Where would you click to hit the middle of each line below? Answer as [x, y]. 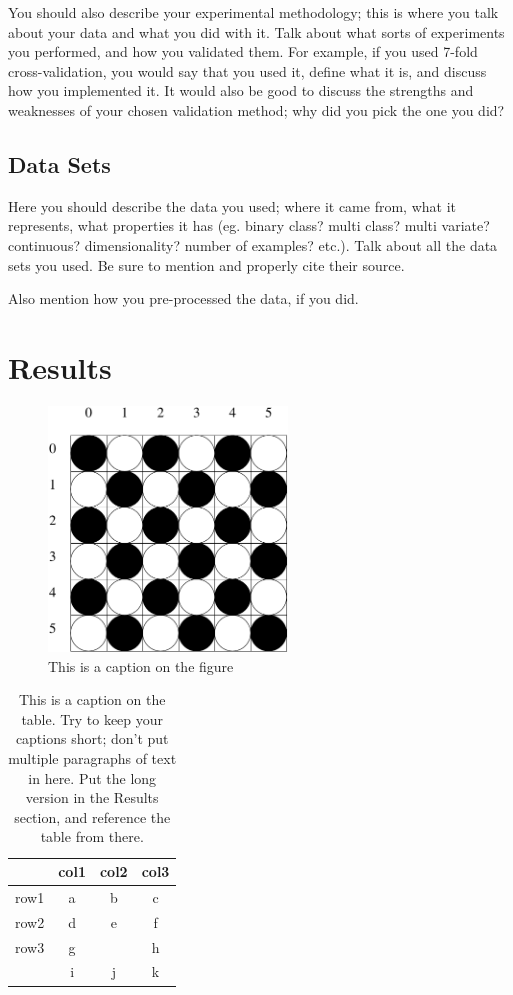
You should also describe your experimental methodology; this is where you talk [253, 12]
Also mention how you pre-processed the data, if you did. [183, 298]
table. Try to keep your [92, 718]
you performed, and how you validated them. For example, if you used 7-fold [243, 51]
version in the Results [92, 797]
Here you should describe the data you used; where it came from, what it [232, 205]
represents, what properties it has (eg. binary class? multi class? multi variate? [249, 225]
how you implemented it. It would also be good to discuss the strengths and [241, 90]
